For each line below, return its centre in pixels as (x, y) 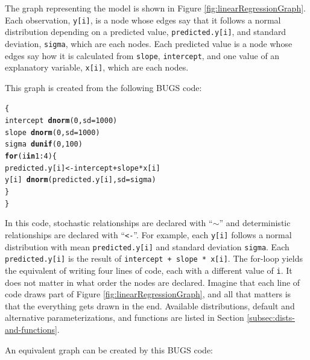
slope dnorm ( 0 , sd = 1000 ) (52, 132)
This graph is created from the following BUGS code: (103, 87)
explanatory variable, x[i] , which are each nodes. (97, 67)
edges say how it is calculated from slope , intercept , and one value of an (142, 55)
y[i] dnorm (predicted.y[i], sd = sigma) (81, 180)
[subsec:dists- (271, 317)
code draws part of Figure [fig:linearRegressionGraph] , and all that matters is (148, 294)
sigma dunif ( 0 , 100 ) (44, 144)
